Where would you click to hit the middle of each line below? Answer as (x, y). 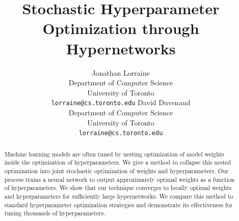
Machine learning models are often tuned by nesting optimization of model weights (114, 154)
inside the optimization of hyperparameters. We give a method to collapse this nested (118, 162)
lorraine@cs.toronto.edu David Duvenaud (121, 102)
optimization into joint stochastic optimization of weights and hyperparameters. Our (116, 170)
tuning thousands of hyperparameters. (55, 213)
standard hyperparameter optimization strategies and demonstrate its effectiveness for (118, 204)
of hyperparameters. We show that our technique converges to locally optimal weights (118, 188)
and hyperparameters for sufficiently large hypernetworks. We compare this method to (119, 196)
